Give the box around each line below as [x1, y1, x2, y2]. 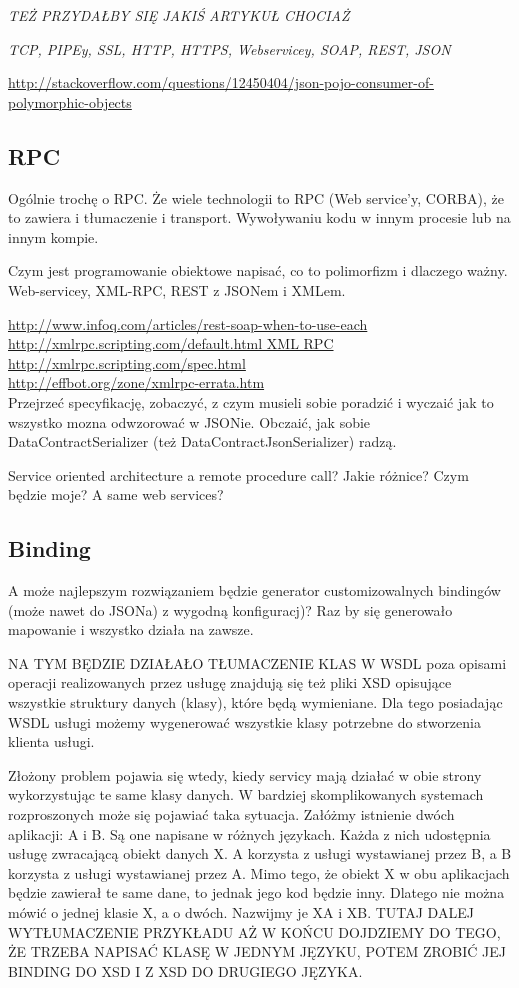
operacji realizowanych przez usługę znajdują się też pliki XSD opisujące [8, 672, 452, 693]
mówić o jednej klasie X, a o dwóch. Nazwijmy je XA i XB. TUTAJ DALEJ [8, 902, 474, 922]
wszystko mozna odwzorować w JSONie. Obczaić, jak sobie [8, 411, 371, 432]
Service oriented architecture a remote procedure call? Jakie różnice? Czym [8, 464, 469, 485]
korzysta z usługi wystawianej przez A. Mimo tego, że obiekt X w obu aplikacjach [8, 862, 510, 883]
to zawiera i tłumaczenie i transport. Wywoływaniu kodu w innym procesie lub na [8, 207, 511, 228]
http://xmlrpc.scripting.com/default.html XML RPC [8, 333, 334, 354]
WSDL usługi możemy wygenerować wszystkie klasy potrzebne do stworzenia [8, 711, 481, 732]
